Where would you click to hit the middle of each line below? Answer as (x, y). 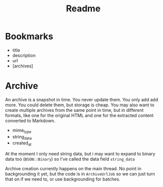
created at (22, 144)
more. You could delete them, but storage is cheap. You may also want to (80, 105)
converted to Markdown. (30, 120)
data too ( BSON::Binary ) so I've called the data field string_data (70, 159)
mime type (22, 131)
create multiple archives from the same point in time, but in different (74, 110)
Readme (83, 9)
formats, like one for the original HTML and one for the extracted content (79, 115)
